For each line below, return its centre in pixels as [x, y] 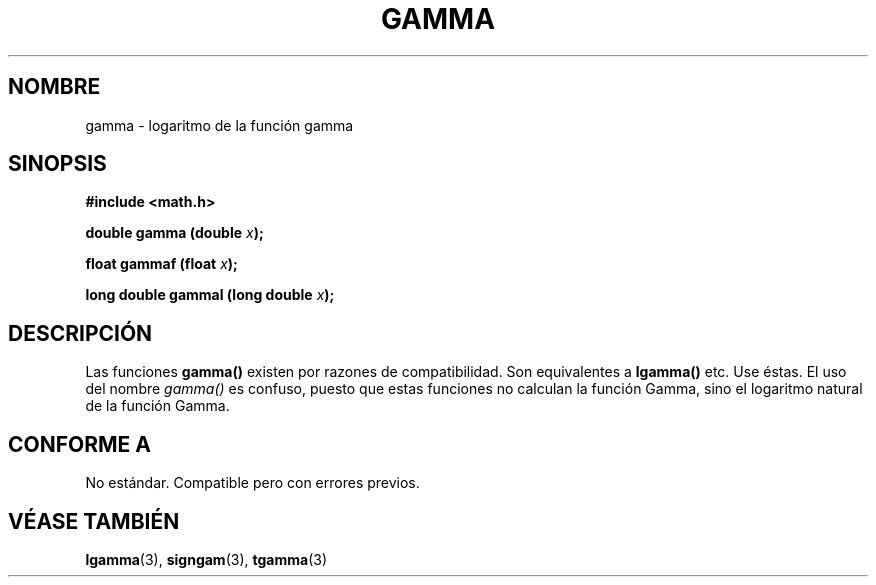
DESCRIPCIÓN [80, 333]
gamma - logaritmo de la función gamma [219, 125]
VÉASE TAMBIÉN [94, 521]
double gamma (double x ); [174, 233]
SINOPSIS [57, 164]
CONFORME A [79, 444]
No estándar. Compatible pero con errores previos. [252, 483]
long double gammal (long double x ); [210, 295]
